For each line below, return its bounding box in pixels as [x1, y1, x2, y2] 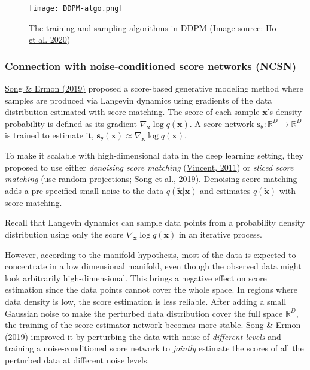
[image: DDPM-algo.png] [29, 4, 123, 13]
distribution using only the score [5, 228, 124, 240]
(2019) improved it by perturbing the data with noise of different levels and [5, 330, 281, 342]
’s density [267, 105, 302, 118]
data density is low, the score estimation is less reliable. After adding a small [5, 295, 287, 307]
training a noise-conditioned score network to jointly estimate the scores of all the [5, 342, 304, 354]
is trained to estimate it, [5, 129, 94, 141]
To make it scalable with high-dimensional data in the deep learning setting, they [5, 149, 303, 162]
